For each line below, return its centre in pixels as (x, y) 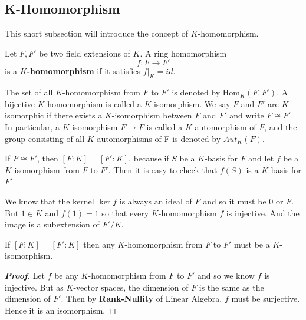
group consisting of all (45, 138)
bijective (20, 103)
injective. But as (34, 287)
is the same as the (231, 287)
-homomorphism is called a (93, 103)
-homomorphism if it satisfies (84, 71)
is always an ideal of (156, 201)
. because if (149, 158)
